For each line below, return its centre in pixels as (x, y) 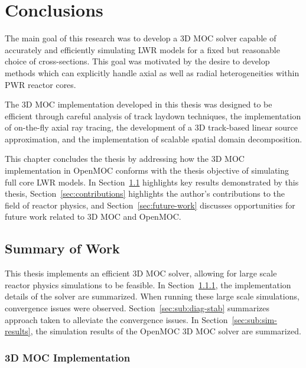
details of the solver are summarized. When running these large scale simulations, (152, 296)
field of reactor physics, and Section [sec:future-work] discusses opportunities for (150, 205)
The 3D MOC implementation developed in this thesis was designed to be (139, 104)
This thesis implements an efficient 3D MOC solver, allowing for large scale (141, 273)
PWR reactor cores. (40, 84)
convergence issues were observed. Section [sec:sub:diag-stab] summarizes (137, 308)
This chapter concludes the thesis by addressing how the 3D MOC (125, 159)
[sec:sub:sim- (254, 319)
